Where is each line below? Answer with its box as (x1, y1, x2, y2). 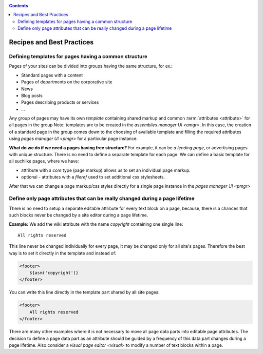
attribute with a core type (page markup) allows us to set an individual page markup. (21, 167, 191, 173)
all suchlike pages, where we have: (9, 158, 79, 164)
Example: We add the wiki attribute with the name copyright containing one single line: (9, 221, 184, 227)
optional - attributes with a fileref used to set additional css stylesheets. (21, 174, 165, 180)
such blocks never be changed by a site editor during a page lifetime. (9, 212, 148, 218)
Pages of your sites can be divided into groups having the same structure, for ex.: (9, 63, 173, 69)
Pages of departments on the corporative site (21, 79, 113, 85)
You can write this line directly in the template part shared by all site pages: (9, 289, 160, 295)
